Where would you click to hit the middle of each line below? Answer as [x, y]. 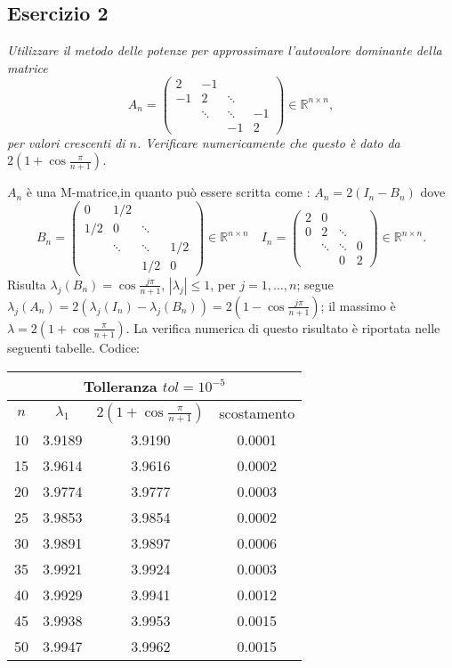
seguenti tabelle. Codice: [74, 347]
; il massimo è [358, 305]
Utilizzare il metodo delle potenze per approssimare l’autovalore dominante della [225, 50]
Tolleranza [120, 386]
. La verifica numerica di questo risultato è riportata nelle [283, 327]
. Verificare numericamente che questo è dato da [269, 142]
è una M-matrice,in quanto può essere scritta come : [168, 192]
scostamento [257, 413]
